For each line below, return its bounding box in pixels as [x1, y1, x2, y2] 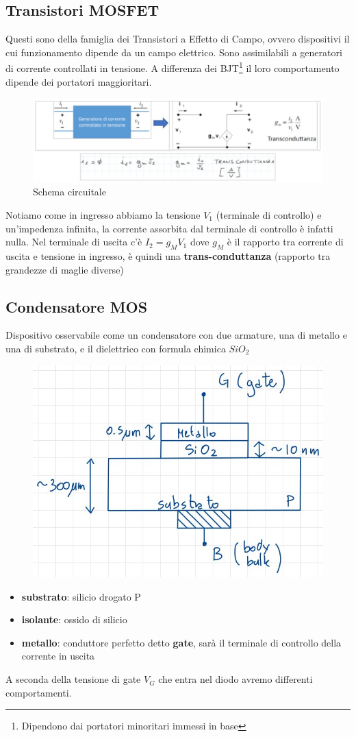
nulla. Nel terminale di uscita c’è [5, 234, 142, 249]
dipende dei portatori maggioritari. [5, 74, 152, 88]
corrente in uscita [21, 649, 95, 663]
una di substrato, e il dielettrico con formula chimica [5, 341, 226, 355]
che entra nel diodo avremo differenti [158, 672, 313, 686]
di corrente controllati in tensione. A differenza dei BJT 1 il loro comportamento [5, 59, 340, 75]
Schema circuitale [33, 184, 106, 199]
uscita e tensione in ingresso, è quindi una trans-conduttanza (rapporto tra [5, 248, 331, 263]
